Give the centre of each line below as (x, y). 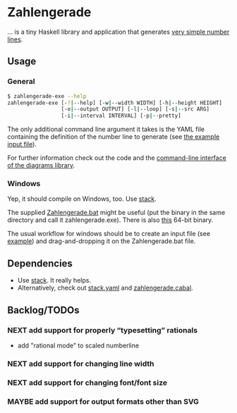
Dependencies (40, 263)
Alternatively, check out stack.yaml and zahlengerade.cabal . (105, 288)
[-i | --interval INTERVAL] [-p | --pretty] (121, 116)
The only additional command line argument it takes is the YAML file (106, 129)
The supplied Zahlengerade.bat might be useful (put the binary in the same (116, 213)
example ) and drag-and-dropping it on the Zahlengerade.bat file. (102, 241)
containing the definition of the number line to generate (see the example (114, 137)
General (21, 82)
